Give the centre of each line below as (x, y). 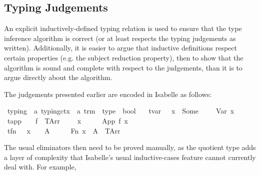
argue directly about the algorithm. (58, 77)
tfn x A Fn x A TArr (64, 130)
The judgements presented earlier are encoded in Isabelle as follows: (108, 94)
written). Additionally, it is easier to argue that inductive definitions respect (121, 48)
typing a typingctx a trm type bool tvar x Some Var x (121, 111)
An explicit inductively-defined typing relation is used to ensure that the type (123, 28)
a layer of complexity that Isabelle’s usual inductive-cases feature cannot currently (130, 157)
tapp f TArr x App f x (67, 120)
